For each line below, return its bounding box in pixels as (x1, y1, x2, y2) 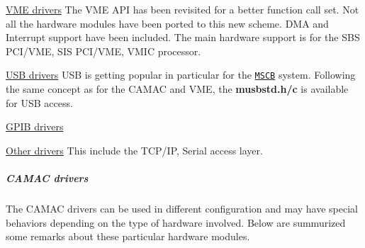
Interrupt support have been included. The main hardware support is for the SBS (6, 30, 360, 45)
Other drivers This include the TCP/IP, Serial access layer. (6, 142, 263, 157)
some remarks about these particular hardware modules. (6, 229, 250, 244)
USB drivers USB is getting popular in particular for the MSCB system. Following (6, 67, 356, 82)
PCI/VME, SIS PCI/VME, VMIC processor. (6, 43, 201, 58)
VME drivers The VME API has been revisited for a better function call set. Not (6, 2, 359, 16)
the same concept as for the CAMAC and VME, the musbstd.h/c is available (6, 81, 349, 96)
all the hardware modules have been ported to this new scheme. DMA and (6, 16, 329, 30)
